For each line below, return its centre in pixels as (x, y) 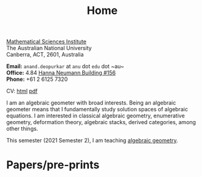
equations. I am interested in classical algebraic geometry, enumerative (96, 116)
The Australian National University (49, 48)
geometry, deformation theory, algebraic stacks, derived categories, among (101, 122)
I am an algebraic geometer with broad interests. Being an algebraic (91, 103)
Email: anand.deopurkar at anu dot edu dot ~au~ (65, 66)
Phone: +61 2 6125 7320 (37, 79)
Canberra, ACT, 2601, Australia (45, 55)
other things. (22, 129)
